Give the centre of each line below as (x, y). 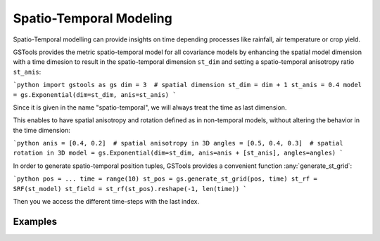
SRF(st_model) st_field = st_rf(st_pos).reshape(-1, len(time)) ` (130, 189)
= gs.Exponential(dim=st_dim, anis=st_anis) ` (95, 95)
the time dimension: (42, 130)
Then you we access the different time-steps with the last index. (106, 202)
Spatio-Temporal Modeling (93, 18)
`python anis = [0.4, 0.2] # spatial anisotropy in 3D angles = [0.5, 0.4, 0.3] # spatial (178, 143)
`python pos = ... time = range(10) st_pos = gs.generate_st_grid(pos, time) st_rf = (165, 179)
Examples (35, 221)
